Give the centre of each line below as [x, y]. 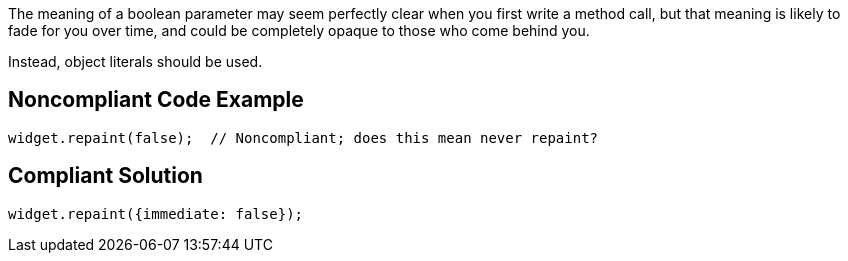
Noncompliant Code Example [156, 100]
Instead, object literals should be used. [135, 61]
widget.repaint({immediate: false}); [156, 213]
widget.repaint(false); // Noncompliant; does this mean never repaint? [303, 137]
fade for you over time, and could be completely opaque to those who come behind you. [299, 30]
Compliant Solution [105, 176]
